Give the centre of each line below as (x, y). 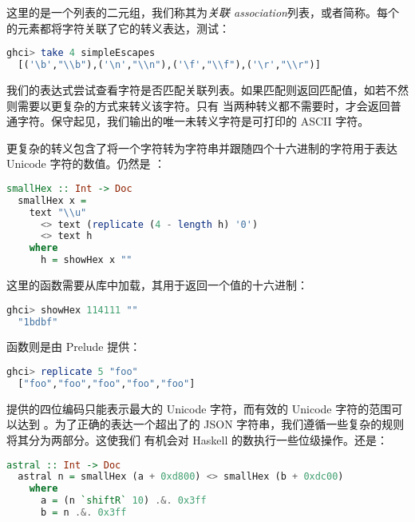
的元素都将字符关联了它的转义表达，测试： (118, 28)
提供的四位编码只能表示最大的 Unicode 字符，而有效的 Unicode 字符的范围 (199, 408)
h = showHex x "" (86, 260)
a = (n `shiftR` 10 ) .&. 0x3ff (123, 501)
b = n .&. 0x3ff (83, 512)
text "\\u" (58, 212)
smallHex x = (52, 200)
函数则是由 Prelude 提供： (74, 347)
